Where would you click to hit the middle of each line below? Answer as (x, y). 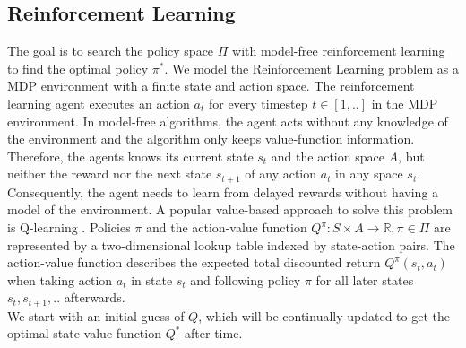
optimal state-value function (84, 333)
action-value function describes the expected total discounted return (194, 262)
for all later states (365, 279)
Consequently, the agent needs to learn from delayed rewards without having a (223, 191)
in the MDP (405, 103)
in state (152, 279)
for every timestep (258, 103)
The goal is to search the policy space (111, 51)
